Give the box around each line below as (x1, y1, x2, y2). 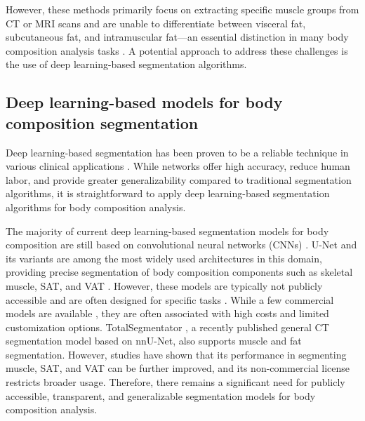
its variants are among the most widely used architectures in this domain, (6, 250, 322, 265)
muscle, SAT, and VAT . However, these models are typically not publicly (6, 278, 323, 293)
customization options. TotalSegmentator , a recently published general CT (6, 319, 329, 334)
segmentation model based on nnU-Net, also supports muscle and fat (6, 333, 302, 348)
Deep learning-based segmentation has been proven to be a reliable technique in (6, 145, 349, 159)
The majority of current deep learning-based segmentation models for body (6, 223, 329, 238)
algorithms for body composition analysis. (6, 199, 186, 214)
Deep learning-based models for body (6, 91, 283, 113)
